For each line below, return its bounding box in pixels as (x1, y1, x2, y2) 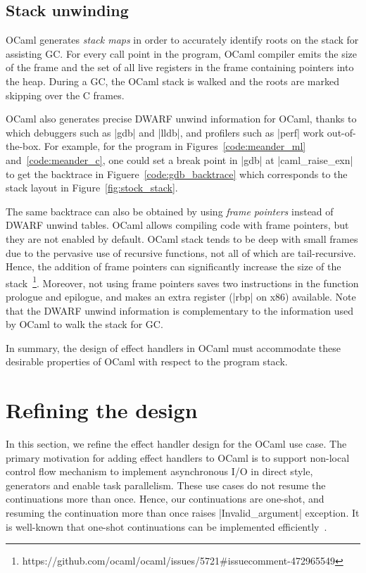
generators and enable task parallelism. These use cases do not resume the (6, 477, 326, 492)
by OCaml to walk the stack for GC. (6, 317, 163, 332)
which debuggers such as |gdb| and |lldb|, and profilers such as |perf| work (6, 125, 324, 139)
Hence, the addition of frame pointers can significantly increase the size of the (6, 259, 341, 274)
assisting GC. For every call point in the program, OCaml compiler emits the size (6, 46, 357, 61)
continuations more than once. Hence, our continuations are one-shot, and (6, 491, 324, 506)
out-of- (327, 125, 356, 139)
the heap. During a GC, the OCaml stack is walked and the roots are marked (6, 73, 339, 88)
